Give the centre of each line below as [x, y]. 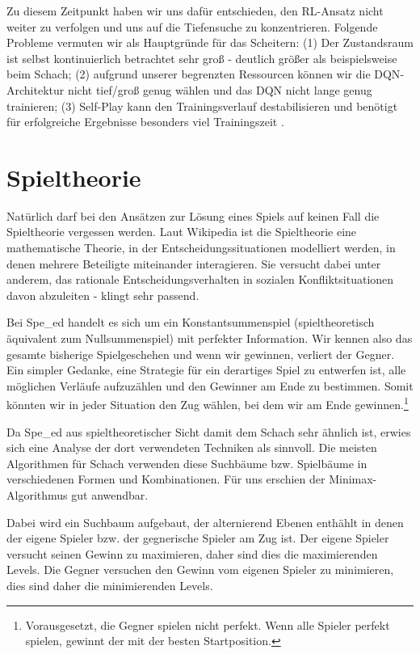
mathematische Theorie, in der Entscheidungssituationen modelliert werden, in [201, 248]
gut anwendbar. [110, 495]
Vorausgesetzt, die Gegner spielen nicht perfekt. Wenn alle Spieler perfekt [208, 624]
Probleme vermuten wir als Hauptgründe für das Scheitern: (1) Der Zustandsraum [210, 42]
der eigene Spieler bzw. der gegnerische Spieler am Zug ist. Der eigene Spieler [198, 538]
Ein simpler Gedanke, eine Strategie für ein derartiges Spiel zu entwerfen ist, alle [206, 370]
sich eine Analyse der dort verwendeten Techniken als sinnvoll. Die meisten [192, 447]
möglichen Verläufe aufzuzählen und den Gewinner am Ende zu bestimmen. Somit [210, 385]
